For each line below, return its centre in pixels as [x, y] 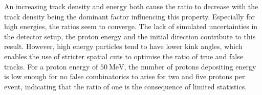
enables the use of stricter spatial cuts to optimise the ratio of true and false [124, 56]
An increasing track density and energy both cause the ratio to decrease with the [131, 6]
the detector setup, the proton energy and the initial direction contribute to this [130, 36]
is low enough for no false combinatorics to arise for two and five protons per [125, 76]
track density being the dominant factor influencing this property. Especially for [129, 16]
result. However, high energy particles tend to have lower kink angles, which [123, 46]
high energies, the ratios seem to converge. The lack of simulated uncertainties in [131, 26]
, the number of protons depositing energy [190, 66]
